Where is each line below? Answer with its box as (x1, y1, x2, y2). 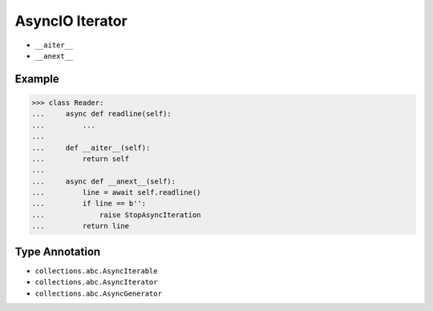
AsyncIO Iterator (14, 12, 127, 30)
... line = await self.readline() (31, 188, 201, 197)
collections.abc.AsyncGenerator (34, 289, 162, 298)
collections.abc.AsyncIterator (34, 277, 158, 287)
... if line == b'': (31, 199, 147, 208)
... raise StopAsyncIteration (31, 210, 201, 220)
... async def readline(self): (31, 109, 172, 119)
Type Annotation (14, 244, 101, 258)
